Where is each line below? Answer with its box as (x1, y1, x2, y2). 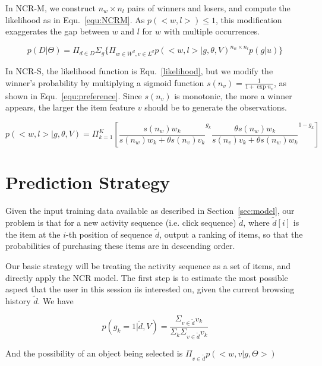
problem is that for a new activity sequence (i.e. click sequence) (5, 216, 236, 228)
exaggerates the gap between (5, 25, 110, 37)
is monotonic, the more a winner (174, 89, 292, 102)
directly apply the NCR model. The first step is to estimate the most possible (5, 271, 288, 283)
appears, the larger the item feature (5, 101, 135, 113)
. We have (37, 294, 74, 307)
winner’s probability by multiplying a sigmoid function (5, 76, 204, 89)
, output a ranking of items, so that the (159, 228, 303, 240)
